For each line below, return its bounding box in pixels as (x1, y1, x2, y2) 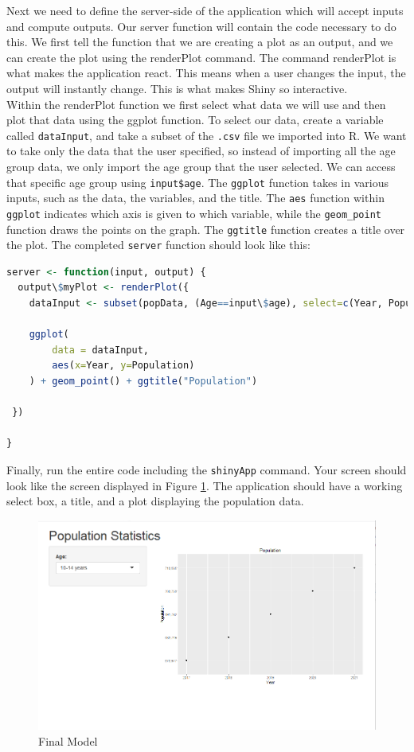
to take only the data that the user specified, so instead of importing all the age (6, 142, 396, 159)
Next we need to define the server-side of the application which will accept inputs (6, 2, 404, 18)
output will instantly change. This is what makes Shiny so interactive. (6, 80, 348, 96)
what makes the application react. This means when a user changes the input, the (6, 64, 406, 81)
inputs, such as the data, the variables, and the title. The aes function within (6, 189, 385, 206)
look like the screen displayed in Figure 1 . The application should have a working (6, 477, 403, 493)
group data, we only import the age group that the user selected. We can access (6, 158, 396, 174)
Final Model (38, 732, 98, 749)
